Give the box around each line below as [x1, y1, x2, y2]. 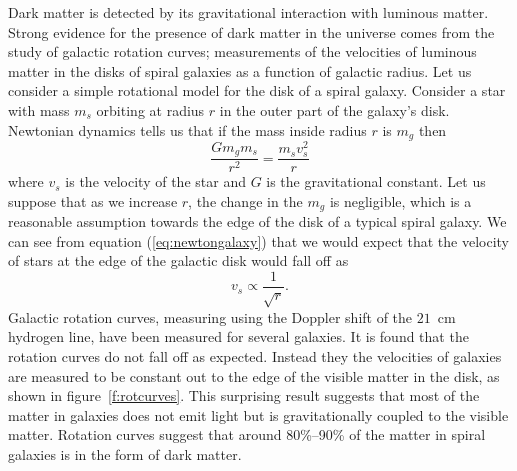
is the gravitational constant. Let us [266, 171, 486, 192]
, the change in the [188, 190, 303, 211]
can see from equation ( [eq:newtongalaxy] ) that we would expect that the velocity [8, 230, 510, 251]
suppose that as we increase [8, 190, 178, 211]
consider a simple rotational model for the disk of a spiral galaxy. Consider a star [8, 80, 506, 101]
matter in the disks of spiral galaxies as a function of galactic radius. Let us [8, 60, 472, 81]
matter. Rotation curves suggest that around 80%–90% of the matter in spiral [8, 424, 486, 445]
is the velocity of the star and [65, 171, 246, 192]
